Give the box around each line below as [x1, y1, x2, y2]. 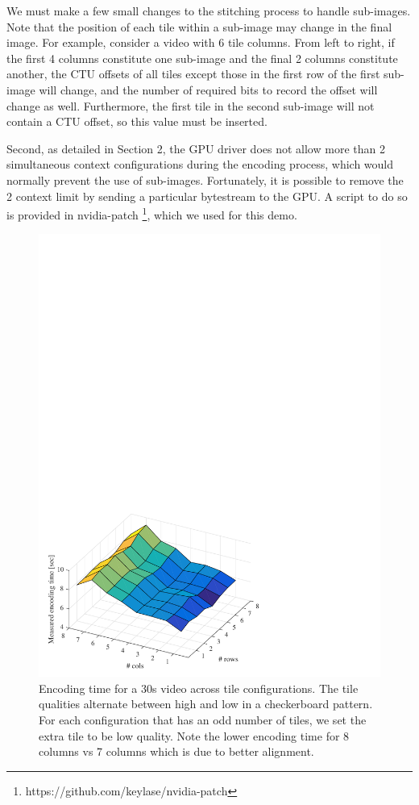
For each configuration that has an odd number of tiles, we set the [39, 711, 367, 728]
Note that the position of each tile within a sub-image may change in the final [6, 18, 392, 35]
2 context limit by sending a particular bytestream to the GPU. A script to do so [6, 187, 408, 204]
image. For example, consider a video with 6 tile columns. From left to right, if [6, 34, 395, 51]
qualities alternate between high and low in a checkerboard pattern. [39, 695, 373, 712]
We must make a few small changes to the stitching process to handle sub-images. [6, 2, 411, 19]
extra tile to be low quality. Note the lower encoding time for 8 [39, 727, 350, 744]
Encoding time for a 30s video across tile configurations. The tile [39, 679, 359, 696]
